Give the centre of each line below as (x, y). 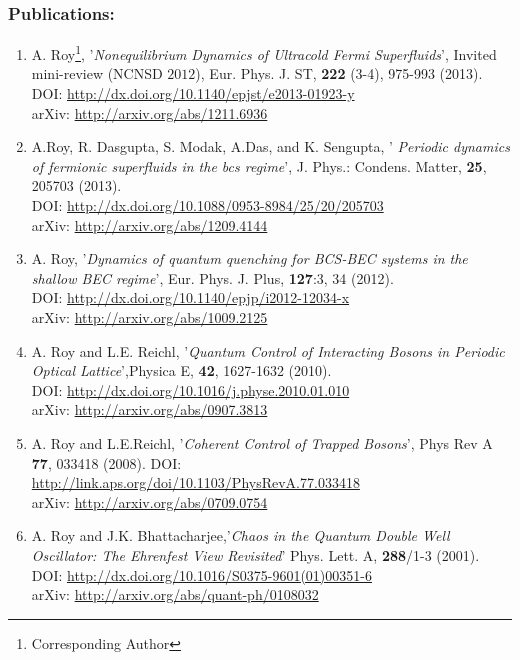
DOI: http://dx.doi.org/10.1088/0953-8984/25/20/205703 (207, 205)
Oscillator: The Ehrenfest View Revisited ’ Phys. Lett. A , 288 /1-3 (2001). (255, 554)
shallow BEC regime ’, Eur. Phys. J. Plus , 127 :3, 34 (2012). (212, 277)
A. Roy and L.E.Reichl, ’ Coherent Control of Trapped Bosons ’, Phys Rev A (262, 442)
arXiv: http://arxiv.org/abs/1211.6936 (149, 112)
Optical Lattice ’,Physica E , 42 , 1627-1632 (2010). (181, 370)
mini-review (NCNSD (97, 73)
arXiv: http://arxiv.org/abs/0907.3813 (149, 409)
